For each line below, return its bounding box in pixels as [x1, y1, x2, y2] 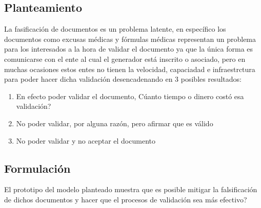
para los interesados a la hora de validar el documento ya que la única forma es [4, 43, 253, 54]
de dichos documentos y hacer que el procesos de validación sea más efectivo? [4, 194, 247, 204]
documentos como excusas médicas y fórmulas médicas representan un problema [4, 33, 256, 44]
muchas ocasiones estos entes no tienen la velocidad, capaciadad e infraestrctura [4, 63, 255, 74]
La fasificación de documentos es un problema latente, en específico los [4, 24, 226, 34]
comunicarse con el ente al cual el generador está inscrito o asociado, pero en [4, 53, 246, 64]
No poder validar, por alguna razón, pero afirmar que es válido [16, 118, 213, 128]
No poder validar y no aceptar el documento [16, 135, 155, 146]
